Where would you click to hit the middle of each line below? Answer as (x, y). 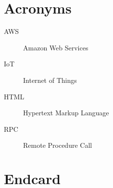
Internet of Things (50, 80)
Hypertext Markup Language (66, 113)
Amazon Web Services (56, 47)
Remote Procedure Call (58, 145)
